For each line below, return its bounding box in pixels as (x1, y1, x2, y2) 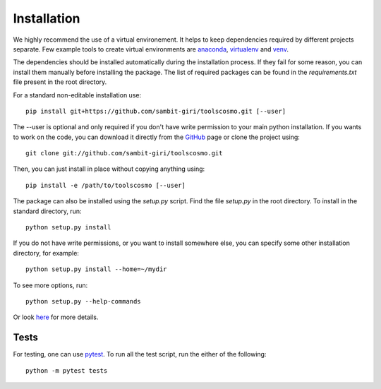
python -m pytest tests (25, 366, 108, 374)
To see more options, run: (13, 281, 88, 289)
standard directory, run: (13, 207, 82, 215)
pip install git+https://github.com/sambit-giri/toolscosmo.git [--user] (25, 107, 286, 115)
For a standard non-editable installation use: (13, 90, 141, 99)
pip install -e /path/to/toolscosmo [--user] (25, 181, 186, 189)
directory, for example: (13, 249, 79, 257)
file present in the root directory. (13, 78, 107, 86)
